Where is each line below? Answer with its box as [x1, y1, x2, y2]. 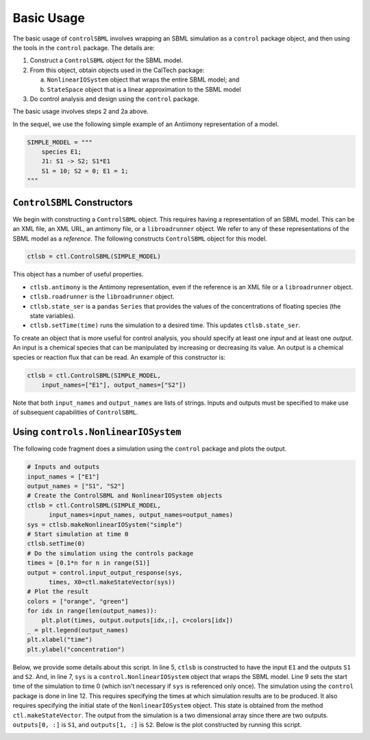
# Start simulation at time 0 [27, 530, 129, 538]
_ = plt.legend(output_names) [27, 626, 129, 634]
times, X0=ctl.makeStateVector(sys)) [49, 578, 176, 586]
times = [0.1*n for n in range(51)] [27, 559, 151, 567]
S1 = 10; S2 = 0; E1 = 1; [41, 167, 129, 175]
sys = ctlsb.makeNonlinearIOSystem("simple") [27, 521, 183, 528]
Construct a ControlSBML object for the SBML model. [29, 56, 184, 64]
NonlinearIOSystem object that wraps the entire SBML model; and [47, 75, 240, 84]
